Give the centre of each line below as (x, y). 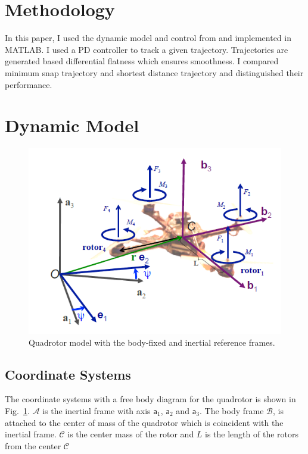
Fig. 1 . (17, 411)
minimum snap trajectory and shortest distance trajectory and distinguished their (154, 72)
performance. (29, 84)
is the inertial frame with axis (97, 411)
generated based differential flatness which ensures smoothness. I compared (142, 61)
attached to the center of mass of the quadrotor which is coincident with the (144, 422)
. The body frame (232, 411)
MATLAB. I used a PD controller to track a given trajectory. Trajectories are (147, 49)
